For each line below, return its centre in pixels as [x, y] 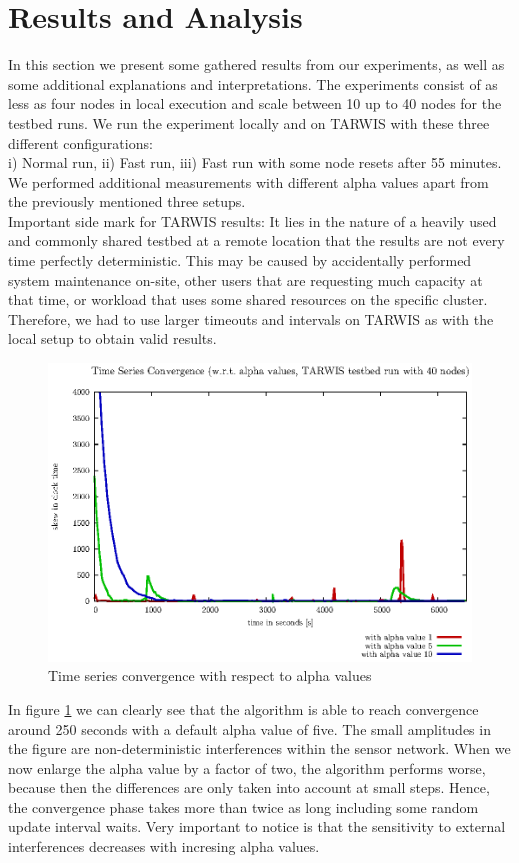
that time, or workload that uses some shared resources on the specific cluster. [248, 299]
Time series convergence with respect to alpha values [210, 675]
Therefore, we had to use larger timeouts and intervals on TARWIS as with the [251, 318]
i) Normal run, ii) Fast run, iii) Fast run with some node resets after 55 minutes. [255, 162]
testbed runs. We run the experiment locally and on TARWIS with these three [249, 122]
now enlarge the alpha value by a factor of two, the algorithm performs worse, [247, 767]
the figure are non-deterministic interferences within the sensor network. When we [259, 748]
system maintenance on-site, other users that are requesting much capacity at [245, 279]
